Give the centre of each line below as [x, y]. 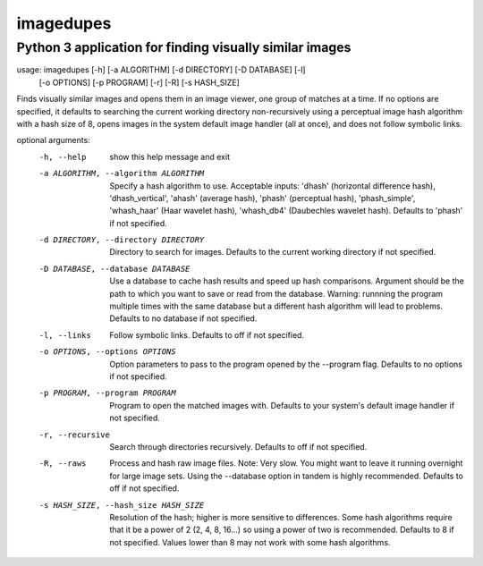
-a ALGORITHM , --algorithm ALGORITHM [122, 173]
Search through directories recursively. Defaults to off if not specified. [238, 446]
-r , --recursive [75, 435]
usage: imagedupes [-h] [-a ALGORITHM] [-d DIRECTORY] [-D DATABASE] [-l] [161, 70]
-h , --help [63, 157]
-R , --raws [63, 464]
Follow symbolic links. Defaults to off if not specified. [207, 334]
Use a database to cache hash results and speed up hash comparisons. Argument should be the [287, 281]
